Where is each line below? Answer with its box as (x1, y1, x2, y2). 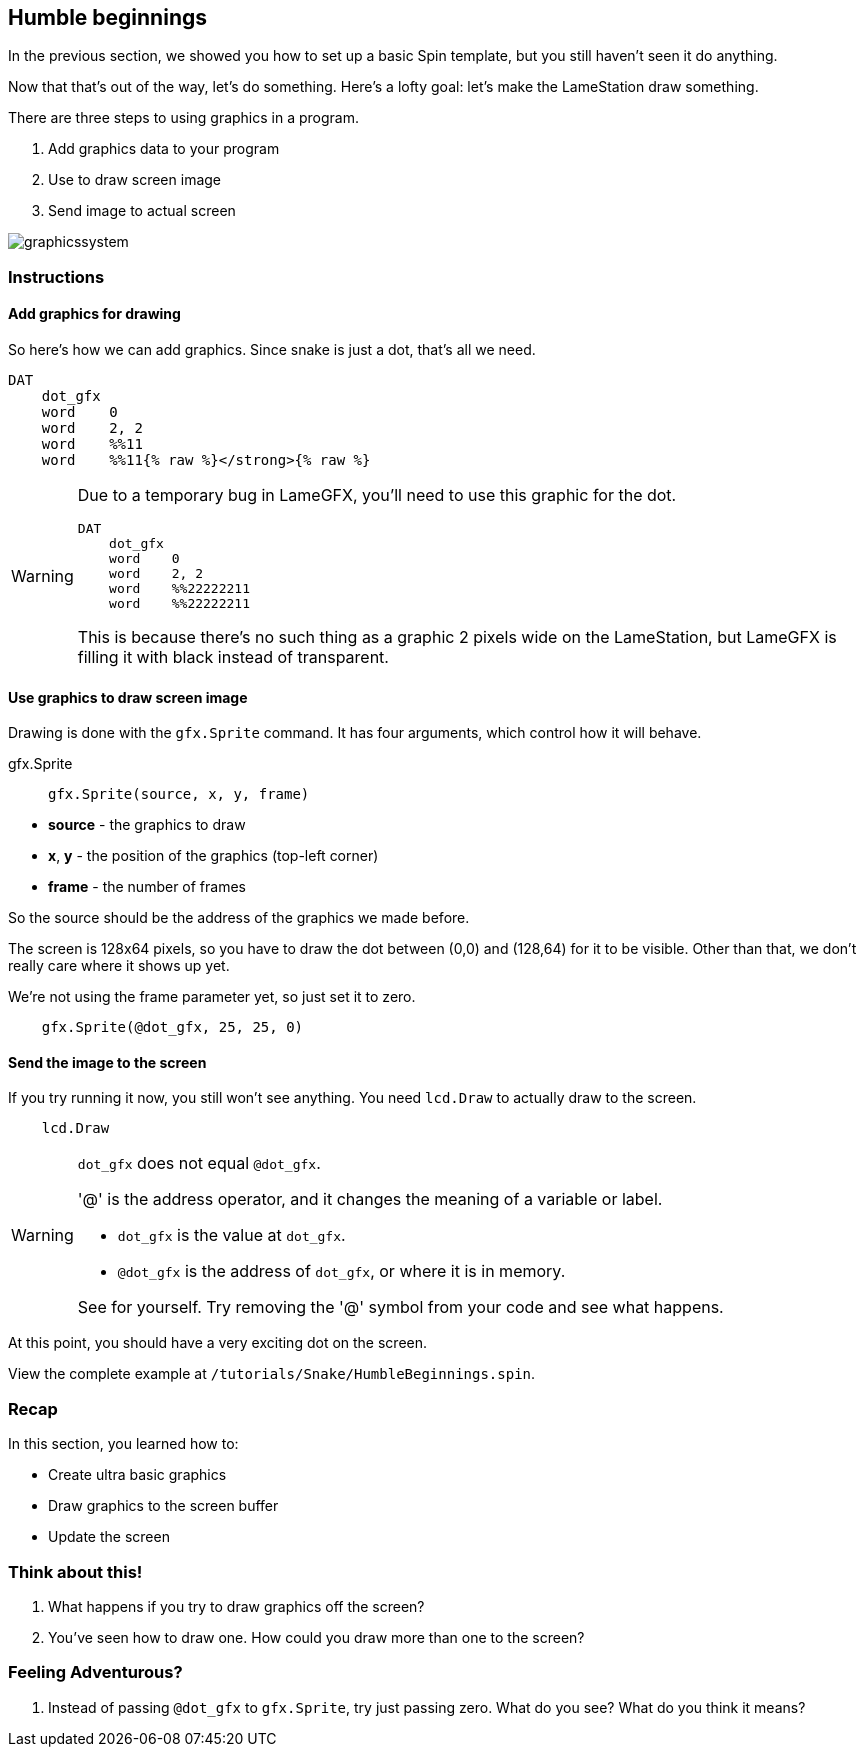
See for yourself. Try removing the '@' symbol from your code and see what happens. (77, 1297, 724, 1318)
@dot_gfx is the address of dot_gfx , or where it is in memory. (117, 1261, 566, 1282)
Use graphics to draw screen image (8, 688, 248, 706)
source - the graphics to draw (48, 816, 246, 834)
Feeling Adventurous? (8, 1662, 183, 1683)
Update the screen (48, 1528, 170, 1546)
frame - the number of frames (48, 878, 246, 896)
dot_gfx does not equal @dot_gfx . (77, 1153, 321, 1174)
